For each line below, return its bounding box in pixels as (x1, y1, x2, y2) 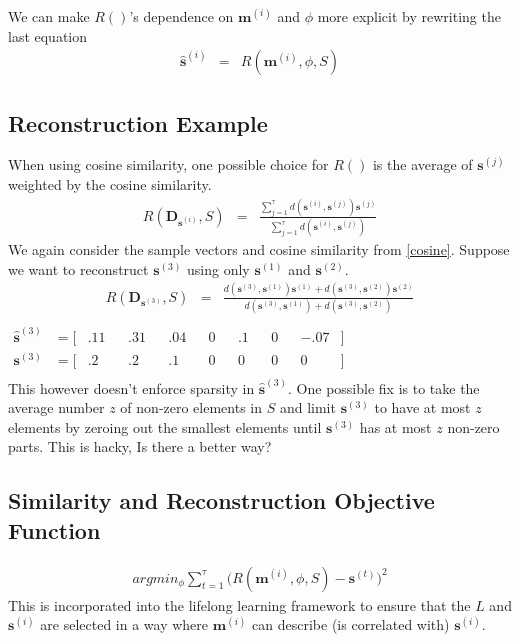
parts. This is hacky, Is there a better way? (8, 436, 272, 457)
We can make (8, 6, 90, 26)
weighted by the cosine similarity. (8, 174, 212, 195)
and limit (279, 397, 336, 418)
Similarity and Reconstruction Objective (8, 485, 435, 516)
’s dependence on (129, 6, 234, 26)
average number (8, 397, 105, 418)
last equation (8, 25, 88, 46)
